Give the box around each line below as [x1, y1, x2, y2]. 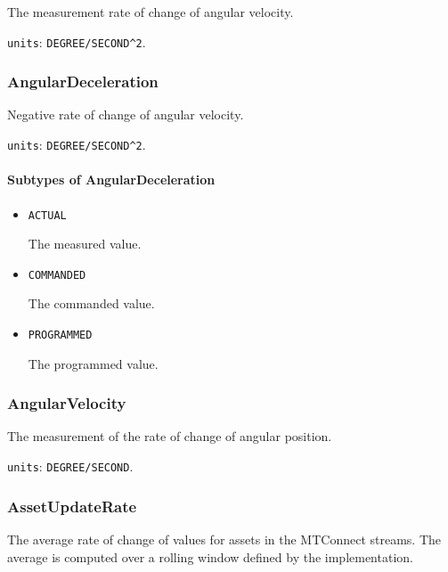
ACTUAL [28, 208, 67, 222]
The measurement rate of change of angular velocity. [7, 3, 294, 20]
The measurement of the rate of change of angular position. [7, 427, 332, 445]
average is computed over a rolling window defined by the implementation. [7, 547, 413, 566]
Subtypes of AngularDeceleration [7, 170, 216, 189]
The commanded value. [28, 294, 155, 313]
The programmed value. [28, 354, 159, 372]
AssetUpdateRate [7, 494, 137, 517]
